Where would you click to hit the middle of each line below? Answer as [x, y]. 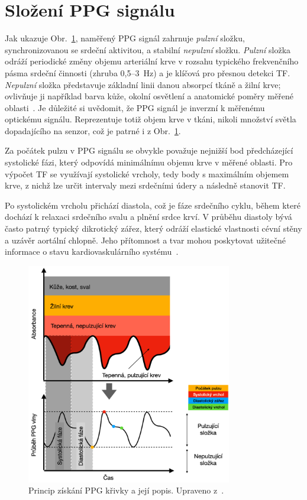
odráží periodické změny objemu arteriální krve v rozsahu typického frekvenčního [152, 61]
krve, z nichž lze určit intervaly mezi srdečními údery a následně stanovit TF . [145, 185]
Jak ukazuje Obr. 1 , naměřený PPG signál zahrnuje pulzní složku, [125, 38]
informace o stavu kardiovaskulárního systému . [92, 251]
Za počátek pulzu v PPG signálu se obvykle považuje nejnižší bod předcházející [149, 150]
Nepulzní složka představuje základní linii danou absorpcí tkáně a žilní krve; [143, 84]
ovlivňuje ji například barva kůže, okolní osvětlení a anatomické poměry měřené [149, 96]
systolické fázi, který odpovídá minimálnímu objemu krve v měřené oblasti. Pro [149, 162]
